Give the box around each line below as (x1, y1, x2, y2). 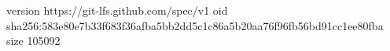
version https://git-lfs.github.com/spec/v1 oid (6, 2, 228, 18)
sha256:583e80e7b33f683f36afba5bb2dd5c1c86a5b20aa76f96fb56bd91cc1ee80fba (6, 17, 384, 33)
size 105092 (6, 32, 61, 49)
